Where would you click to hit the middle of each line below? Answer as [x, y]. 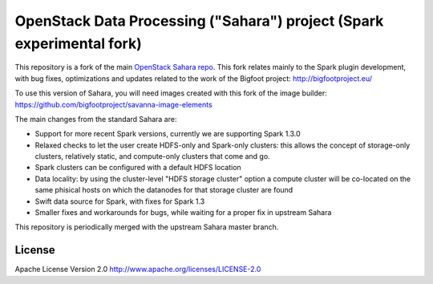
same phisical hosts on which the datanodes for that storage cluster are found [164, 190]
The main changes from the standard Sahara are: [96, 119]
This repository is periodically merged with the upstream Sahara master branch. [147, 227]
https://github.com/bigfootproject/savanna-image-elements [113, 104]
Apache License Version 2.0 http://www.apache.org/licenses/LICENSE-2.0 [138, 270]
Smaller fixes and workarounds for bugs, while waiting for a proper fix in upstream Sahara [183, 213]
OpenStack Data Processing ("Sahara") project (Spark [199, 21]
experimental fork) [78, 43]
